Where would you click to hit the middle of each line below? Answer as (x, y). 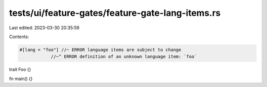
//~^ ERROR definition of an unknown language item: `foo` (124, 57)
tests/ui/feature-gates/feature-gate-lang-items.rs (115, 13)
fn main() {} (21, 79)
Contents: (19, 37)
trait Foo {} (20, 70)
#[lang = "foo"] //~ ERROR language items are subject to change (100, 50)
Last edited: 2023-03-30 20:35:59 (44, 28)
